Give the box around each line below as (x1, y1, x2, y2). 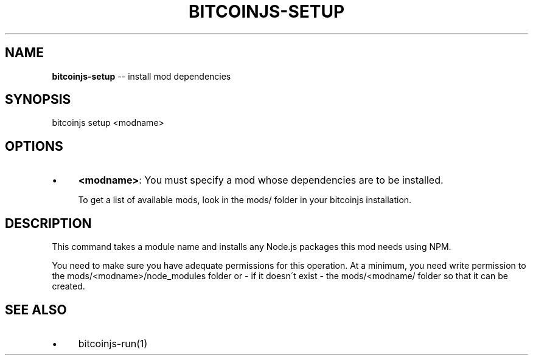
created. (52, 281, 85, 292)
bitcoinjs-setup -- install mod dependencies (52, 71, 231, 81)
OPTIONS (5, 138, 63, 154)
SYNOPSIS (5, 92, 71, 108)
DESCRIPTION (5, 215, 92, 231)
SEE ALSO (5, 302, 67, 317)
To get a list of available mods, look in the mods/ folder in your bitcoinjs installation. (78, 195, 412, 206)
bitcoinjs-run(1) (78, 337, 148, 350)
